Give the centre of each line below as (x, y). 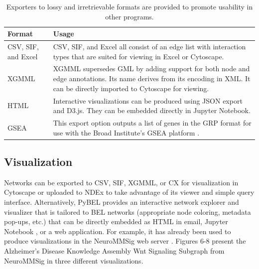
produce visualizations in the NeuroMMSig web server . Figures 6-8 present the (125, 241)
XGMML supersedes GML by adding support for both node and (151, 68)
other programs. (129, 16)
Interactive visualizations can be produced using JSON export (148, 100)
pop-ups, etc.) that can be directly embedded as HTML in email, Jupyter (116, 221)
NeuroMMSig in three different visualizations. (74, 260)
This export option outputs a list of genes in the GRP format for (152, 122)
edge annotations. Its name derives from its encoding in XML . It (152, 78)
